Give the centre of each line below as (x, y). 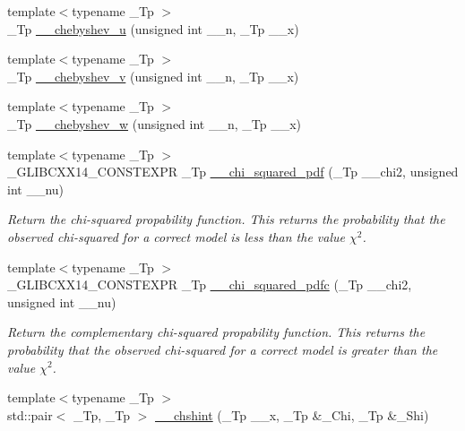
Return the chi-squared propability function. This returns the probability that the (226, 219)
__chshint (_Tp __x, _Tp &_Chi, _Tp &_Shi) (292, 414)
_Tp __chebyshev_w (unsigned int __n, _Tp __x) (155, 123)
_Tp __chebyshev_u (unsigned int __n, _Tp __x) (153, 28)
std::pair (30, 414)
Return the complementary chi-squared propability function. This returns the (216, 332)
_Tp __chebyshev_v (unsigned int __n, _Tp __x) (153, 76)
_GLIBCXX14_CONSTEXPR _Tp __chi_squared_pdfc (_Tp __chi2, (210, 284)
